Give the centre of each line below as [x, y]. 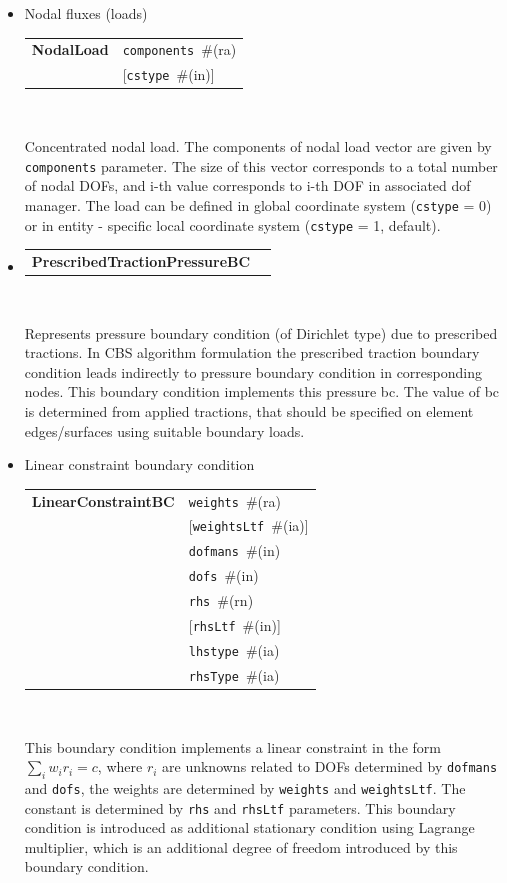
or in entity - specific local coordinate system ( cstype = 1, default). [232, 224]
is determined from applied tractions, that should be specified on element [249, 410]
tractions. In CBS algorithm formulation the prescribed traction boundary [252, 352]
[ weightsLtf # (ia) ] [248, 525]
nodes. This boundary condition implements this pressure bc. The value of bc [262, 391]
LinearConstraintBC [103, 500]
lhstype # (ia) [234, 649]
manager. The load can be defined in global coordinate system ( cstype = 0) [258, 204]
